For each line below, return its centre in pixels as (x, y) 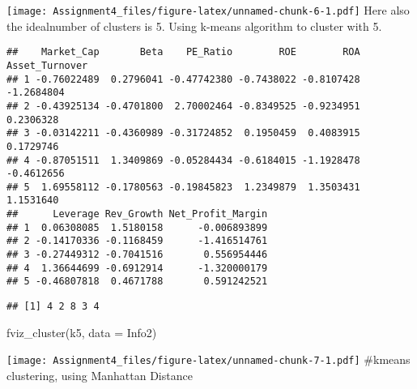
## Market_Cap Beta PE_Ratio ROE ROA (183, 52)
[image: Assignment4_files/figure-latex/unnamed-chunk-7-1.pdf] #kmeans (208, 359)
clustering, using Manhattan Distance (100, 375)
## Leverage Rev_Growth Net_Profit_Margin (137, 214)
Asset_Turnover (47, 65)
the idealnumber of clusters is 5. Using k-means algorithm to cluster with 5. (194, 26)
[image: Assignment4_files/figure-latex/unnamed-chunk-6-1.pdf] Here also (208, 10)
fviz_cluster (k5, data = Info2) (82, 332)
